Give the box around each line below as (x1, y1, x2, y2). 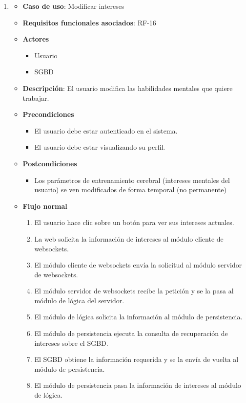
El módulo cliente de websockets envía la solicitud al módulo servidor (34, 260, 242, 270)
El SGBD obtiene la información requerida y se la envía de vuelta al (34, 354, 239, 364)
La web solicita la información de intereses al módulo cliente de (34, 233, 224, 244)
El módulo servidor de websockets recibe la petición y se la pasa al (34, 286, 234, 296)
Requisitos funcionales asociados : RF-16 (22, 17, 156, 27)
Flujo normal (22, 201, 67, 211)
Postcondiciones (22, 158, 77, 168)
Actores (22, 34, 49, 44)
